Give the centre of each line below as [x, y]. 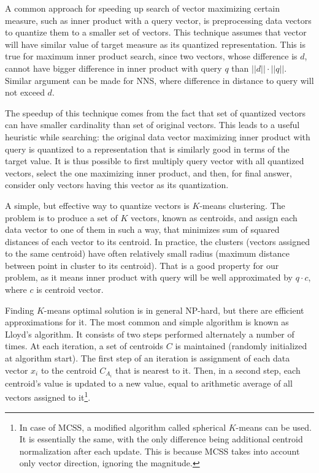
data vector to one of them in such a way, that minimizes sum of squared [142, 229]
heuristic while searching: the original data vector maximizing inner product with [158, 136]
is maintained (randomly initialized [241, 346]
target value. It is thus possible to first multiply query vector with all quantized [155, 161]
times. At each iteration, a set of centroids [84, 346]
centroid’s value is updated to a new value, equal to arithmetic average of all [149, 383]
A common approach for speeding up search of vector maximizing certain [142, 8]
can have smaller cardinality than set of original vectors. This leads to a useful [152, 125]
